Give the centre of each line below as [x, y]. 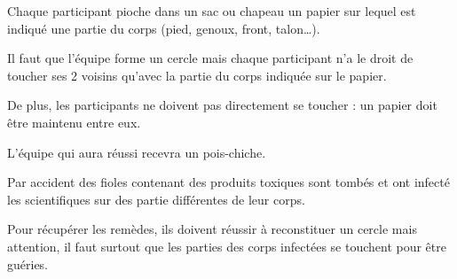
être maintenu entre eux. [74, 122]
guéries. [28, 263]
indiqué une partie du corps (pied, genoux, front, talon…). [164, 28]
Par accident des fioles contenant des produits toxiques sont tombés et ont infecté [228, 182]
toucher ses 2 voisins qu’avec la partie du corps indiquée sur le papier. [197, 75]
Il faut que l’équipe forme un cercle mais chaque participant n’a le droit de [210, 58]
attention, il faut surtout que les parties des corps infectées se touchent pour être [227, 246]
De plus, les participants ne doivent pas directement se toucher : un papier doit [222, 105]
